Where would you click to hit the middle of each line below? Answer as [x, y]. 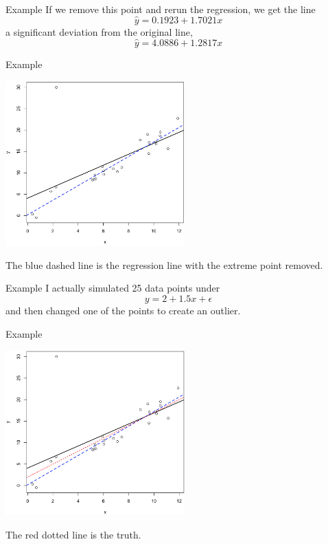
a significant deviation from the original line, [99, 31]
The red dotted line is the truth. [73, 534]
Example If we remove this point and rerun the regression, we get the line [161, 9]
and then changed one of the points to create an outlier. [123, 310]
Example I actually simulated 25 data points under [113, 288]
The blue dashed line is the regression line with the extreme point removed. [164, 264]
